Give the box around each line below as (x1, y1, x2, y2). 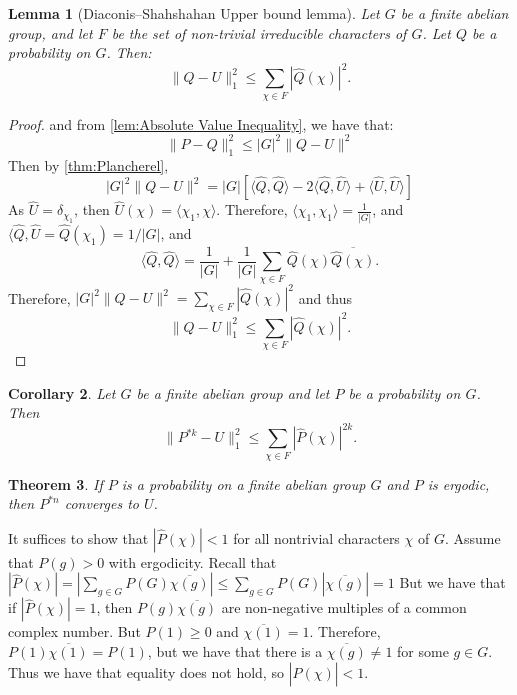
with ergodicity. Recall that (108, 551, 277, 572)
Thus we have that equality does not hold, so (8, 661, 284, 682)
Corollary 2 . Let (8, 382, 116, 403)
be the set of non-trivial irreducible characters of (111, 22, 407, 43)
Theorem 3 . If (8, 473, 103, 494)
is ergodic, (427, 473, 490, 494)
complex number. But (8, 621, 141, 642)
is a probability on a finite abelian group (121, 473, 366, 494)
